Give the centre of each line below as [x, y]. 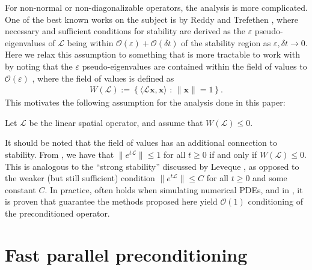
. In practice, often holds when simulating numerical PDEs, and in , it [174, 189]
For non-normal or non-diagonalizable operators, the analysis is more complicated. [156, 7]
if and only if [233, 154]
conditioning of [275, 201]
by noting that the [39, 66]
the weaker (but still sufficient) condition [80, 178]
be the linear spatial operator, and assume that [116, 122]
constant [20, 189]
